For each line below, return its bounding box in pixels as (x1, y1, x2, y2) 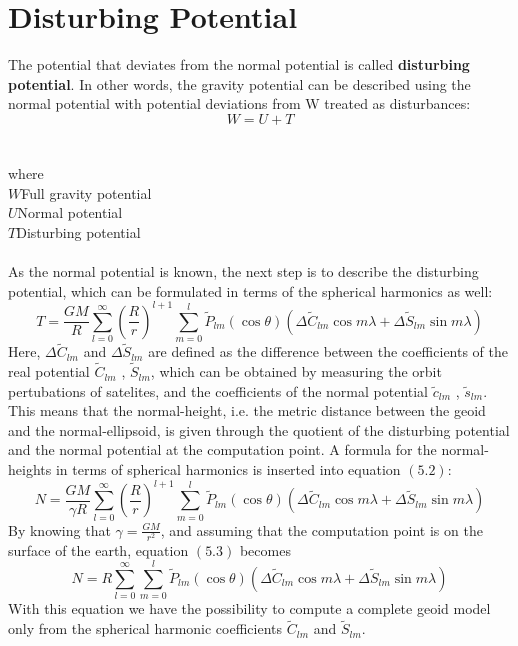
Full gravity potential (21, 182, 152, 203)
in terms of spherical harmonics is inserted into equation (55, 459, 401, 480)
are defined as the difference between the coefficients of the (148, 341, 509, 362)
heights (8, 459, 52, 480)
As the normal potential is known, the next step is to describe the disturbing (8, 261, 479, 282)
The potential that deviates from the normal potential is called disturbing (8, 54, 470, 75)
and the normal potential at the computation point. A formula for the (8, 439, 437, 460)
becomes (239, 539, 291, 560)
